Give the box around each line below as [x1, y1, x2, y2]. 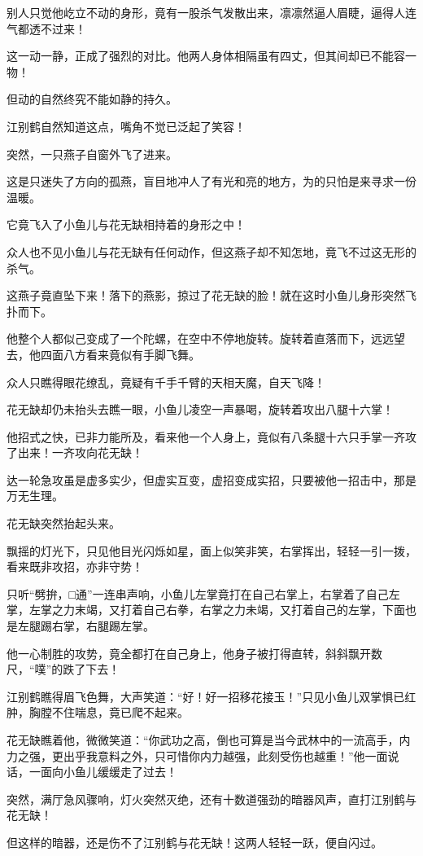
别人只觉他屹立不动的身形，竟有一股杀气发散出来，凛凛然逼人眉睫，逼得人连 [7, 4, 416, 20]
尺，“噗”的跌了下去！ [7, 661, 120, 678]
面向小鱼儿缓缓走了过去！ [40, 763, 177, 780]
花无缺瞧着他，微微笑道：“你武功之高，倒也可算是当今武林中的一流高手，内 [7, 731, 411, 748]
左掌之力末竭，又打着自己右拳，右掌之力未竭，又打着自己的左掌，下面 [28, 601, 405, 618]
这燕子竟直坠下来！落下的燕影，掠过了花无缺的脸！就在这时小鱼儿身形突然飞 [7, 287, 416, 304]
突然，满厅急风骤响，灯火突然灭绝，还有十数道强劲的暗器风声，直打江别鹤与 [7, 790, 416, 807]
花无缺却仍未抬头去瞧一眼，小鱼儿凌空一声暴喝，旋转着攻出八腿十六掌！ [7, 401, 394, 418]
